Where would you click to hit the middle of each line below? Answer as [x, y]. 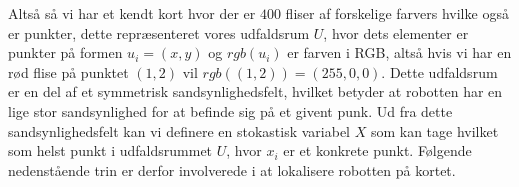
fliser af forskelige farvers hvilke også [397, 13]
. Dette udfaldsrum [439, 71]
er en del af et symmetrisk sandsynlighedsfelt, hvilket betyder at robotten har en [255, 91]
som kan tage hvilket [434, 130]
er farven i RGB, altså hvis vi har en [399, 52]
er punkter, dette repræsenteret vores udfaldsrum [159, 32]
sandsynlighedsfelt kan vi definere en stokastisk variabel [179, 130]
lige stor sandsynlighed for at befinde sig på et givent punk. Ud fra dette [230, 110]
